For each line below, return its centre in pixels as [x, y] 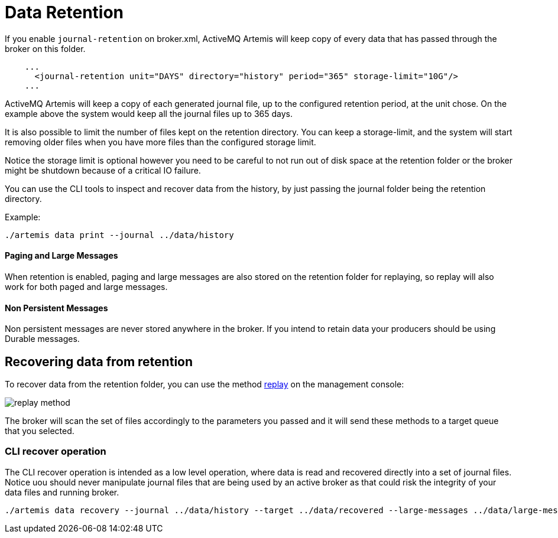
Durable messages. [42, 339]
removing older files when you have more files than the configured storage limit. [160, 142]
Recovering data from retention [99, 361]
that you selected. [40, 431]
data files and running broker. [62, 492]
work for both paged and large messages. [86, 286]
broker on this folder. [45, 48]
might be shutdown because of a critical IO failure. [103, 170]
